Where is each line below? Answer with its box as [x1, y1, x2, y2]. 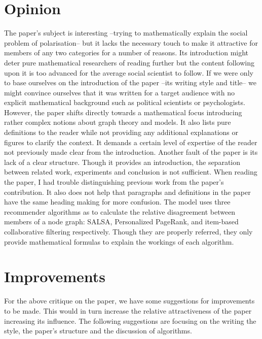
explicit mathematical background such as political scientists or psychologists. [4, 97, 245, 108]
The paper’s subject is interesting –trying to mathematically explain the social [4, 27, 248, 38]
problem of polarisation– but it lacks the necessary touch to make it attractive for [4, 37, 258, 48]
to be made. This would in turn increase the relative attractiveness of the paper [4, 305, 252, 316]
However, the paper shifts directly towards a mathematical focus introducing [4, 107, 242, 117]
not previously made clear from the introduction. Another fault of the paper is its [4, 147, 258, 157]
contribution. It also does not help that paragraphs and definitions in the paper [4, 186, 251, 197]
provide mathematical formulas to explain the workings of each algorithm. [4, 236, 234, 247]
